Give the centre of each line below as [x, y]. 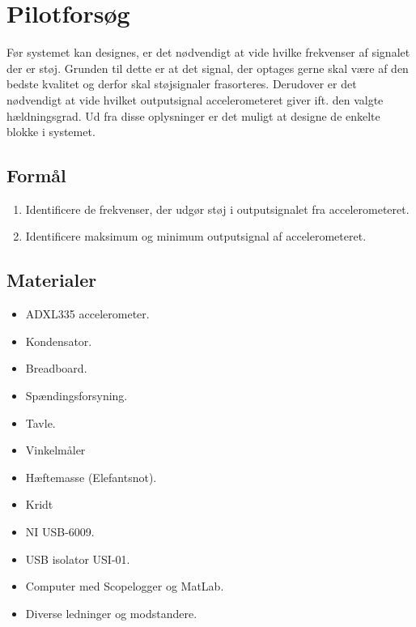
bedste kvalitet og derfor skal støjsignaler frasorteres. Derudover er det [182, 84]
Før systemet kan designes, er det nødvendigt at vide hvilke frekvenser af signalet [208, 52]
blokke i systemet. [51, 132]
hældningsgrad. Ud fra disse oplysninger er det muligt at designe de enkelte [193, 115]
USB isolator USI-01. [78, 559]
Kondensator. [59, 341]
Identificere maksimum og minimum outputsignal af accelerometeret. [196, 236]
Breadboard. [56, 368]
